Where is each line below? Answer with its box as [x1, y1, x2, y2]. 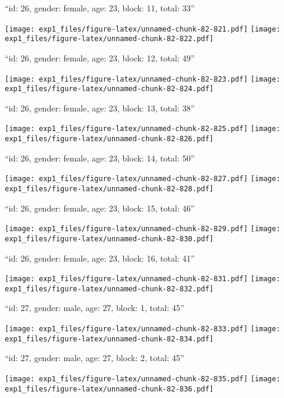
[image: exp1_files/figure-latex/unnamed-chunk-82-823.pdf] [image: [5, 74, 280, 83]
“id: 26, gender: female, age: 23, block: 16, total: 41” [5, 251, 195, 264]
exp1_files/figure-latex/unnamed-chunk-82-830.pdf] [5, 234, 214, 243]
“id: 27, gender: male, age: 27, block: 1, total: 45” [5, 301, 185, 314]
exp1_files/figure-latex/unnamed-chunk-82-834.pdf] [5, 334, 214, 343]
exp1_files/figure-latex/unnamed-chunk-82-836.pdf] [5, 384, 214, 393]
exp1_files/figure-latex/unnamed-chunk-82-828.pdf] [5, 184, 214, 193]
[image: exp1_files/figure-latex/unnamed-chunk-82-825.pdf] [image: [5, 125, 280, 133]
